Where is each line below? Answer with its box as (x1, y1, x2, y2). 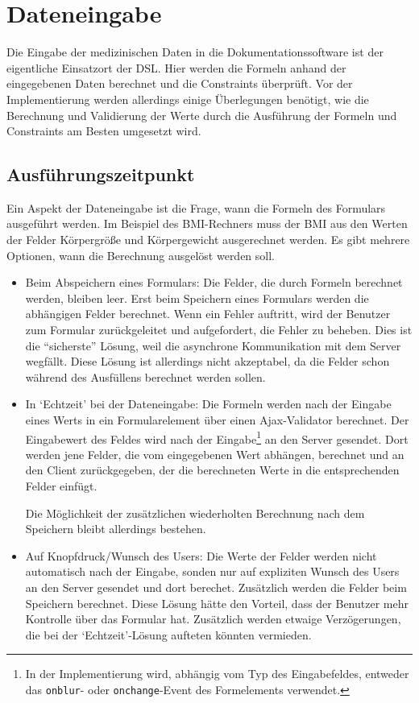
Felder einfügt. (25, 478, 97, 494)
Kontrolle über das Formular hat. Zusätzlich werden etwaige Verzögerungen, (25, 610, 401, 627)
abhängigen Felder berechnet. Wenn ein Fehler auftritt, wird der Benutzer (25, 305, 391, 322)
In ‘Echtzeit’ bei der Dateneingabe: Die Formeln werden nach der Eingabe (25, 395, 392, 412)
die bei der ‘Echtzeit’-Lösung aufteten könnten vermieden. (25, 626, 312, 643)
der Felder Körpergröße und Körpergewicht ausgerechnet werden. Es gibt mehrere (6, 231, 410, 248)
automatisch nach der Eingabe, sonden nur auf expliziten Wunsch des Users (25, 563, 400, 580)
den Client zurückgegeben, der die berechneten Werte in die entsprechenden (25, 461, 400, 478)
